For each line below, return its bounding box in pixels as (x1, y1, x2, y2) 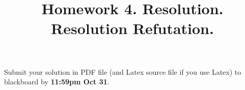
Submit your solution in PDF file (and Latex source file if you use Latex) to (4, 66, 241, 77)
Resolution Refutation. (51, 18, 214, 39)
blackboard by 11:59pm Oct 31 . (4, 76, 110, 87)
